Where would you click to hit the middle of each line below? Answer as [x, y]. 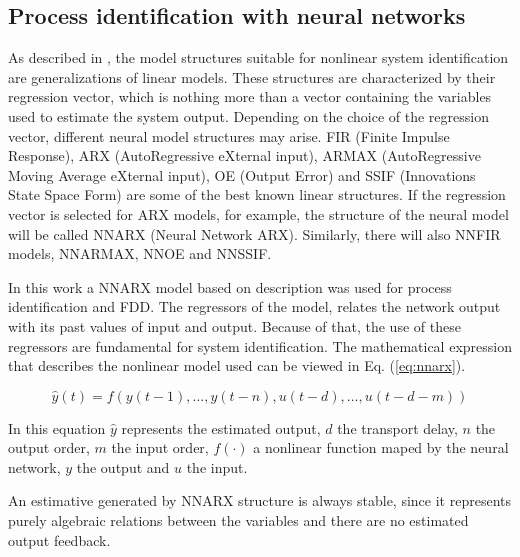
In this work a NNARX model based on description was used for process [230, 286]
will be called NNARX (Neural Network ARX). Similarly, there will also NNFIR [254, 233]
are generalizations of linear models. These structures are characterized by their [252, 76]
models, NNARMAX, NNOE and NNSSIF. [140, 253]
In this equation [57, 427]
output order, [49, 447]
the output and [123, 466]
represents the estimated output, [221, 427]
